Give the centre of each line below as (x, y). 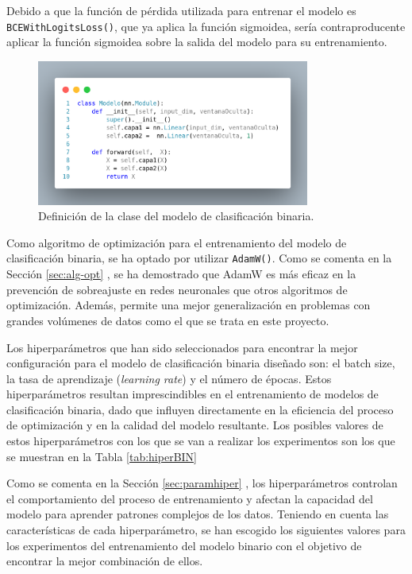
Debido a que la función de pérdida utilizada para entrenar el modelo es (181, 10)
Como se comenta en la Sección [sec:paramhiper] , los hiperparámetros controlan (202, 483)
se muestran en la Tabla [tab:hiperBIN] (102, 456)
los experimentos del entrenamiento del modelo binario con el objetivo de (184, 545)
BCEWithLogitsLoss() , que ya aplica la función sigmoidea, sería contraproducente (206, 26)
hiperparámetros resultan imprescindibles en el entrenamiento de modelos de (193, 394)
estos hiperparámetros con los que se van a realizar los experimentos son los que (201, 441)
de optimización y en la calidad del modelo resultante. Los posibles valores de (195, 425)
